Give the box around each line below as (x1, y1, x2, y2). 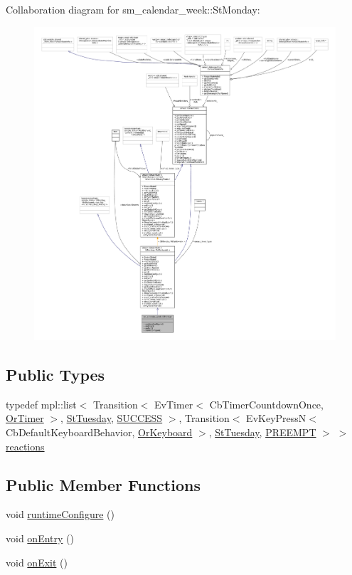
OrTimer (6, 411, 44, 426)
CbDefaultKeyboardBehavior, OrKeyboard (6, 424, 193, 439)
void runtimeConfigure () (6, 507, 114, 522)
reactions (6, 438, 45, 453)
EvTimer (154, 396, 193, 411)
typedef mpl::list (6, 396, 77, 411)
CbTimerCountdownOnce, (209, 396, 324, 411)
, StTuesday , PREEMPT (208, 424, 316, 439)
